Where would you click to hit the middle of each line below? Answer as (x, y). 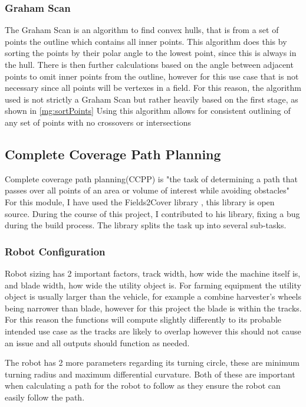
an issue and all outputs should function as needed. (97, 342)
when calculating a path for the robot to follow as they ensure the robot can (143, 385)
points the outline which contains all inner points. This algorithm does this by (146, 41)
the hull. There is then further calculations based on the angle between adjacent (149, 64)
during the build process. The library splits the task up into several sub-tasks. (146, 225)
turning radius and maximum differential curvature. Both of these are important (150, 374)
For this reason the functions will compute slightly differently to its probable (143, 319)
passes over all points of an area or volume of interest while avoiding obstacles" (147, 190)
